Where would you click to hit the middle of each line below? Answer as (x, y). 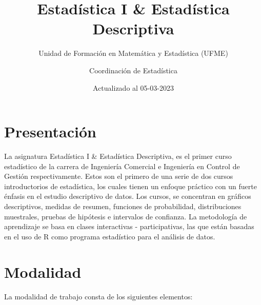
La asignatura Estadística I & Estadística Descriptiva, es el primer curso (118, 156)
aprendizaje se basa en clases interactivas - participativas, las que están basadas (129, 226)
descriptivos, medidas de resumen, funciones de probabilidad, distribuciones (123, 206)
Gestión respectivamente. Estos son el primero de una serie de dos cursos (119, 176)
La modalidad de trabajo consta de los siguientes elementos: (98, 296)
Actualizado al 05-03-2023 (133, 87)
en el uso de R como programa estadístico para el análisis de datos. (110, 236)
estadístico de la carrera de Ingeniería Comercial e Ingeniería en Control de (122, 166)
